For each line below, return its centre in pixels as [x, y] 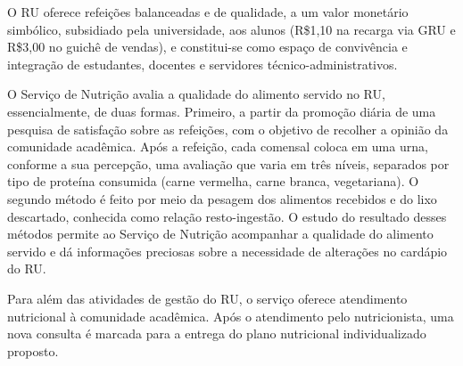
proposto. [33, 350]
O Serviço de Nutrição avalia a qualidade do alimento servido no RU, [196, 94]
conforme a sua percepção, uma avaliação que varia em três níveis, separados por [228, 163]
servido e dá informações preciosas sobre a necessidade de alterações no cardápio [227, 251]
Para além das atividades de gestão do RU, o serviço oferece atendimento [207, 298]
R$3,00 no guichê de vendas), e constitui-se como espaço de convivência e [207, 47]
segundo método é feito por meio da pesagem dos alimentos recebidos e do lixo [222, 198]
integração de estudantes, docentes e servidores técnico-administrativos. [203, 64]
